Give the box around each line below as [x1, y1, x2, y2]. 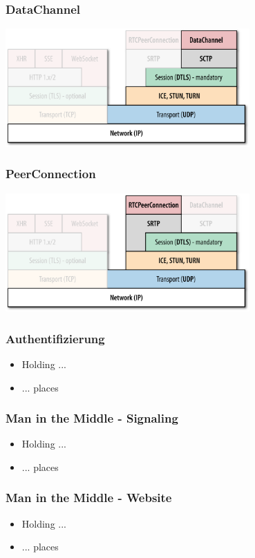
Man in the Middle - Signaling [6, 410, 178, 427]
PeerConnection [6, 165, 96, 182]
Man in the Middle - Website [6, 489, 172, 506]
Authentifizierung [6, 329, 105, 347]
